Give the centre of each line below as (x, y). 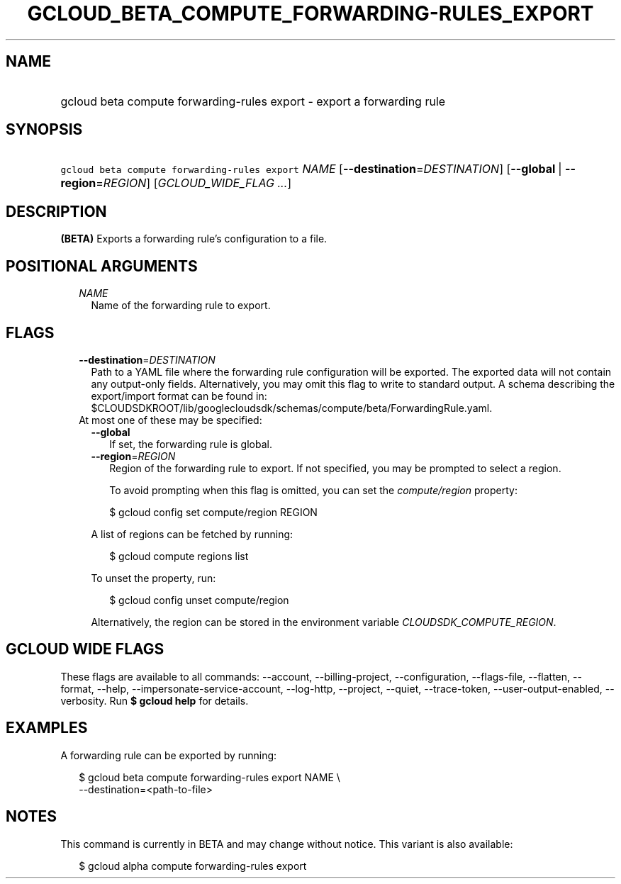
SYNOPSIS (44, 130)
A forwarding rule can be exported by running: (169, 755)
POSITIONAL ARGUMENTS (102, 266)
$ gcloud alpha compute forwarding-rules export (193, 866)
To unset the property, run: (153, 578)
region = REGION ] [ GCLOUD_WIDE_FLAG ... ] (176, 183)
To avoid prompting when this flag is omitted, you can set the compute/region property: (313, 490)
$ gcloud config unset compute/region (199, 600)
